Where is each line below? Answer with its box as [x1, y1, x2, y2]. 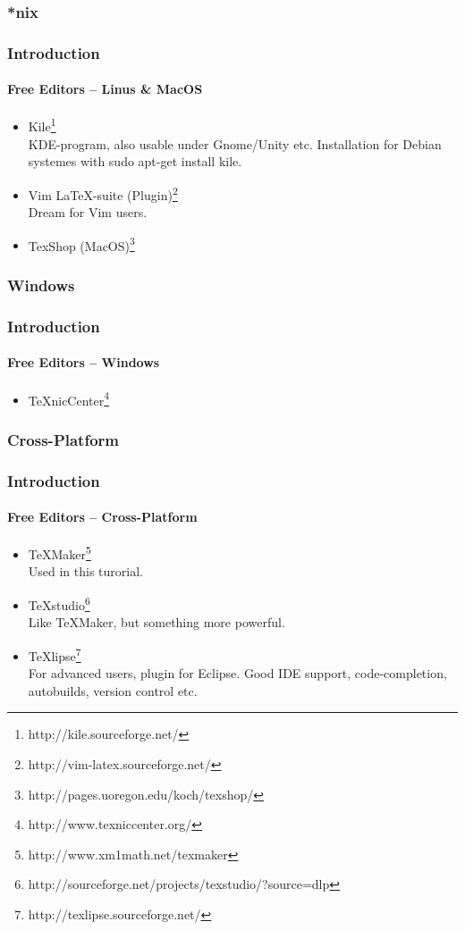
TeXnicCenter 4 [28, 388, 110, 409]
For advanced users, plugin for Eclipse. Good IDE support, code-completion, [28, 664, 447, 683]
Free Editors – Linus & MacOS [7, 80, 203, 98]
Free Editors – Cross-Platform [7, 507, 198, 526]
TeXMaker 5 [28, 542, 91, 563]
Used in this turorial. [28, 562, 143, 581]
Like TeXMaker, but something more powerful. [28, 613, 285, 632]
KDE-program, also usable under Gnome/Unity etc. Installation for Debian [28, 134, 442, 153]
